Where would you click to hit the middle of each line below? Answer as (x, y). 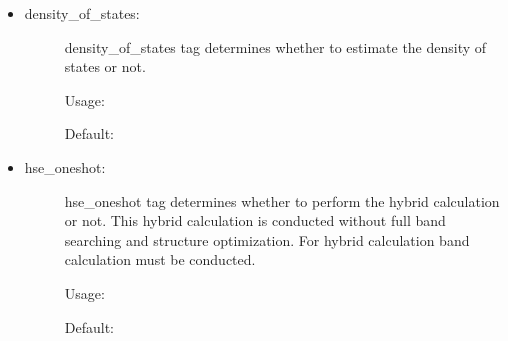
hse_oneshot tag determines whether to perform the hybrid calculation (282, 200)
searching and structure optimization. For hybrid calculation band (267, 239)
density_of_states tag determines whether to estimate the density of (275, 46)
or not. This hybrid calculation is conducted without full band (255, 220)
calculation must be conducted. (160, 259)
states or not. (105, 66)
